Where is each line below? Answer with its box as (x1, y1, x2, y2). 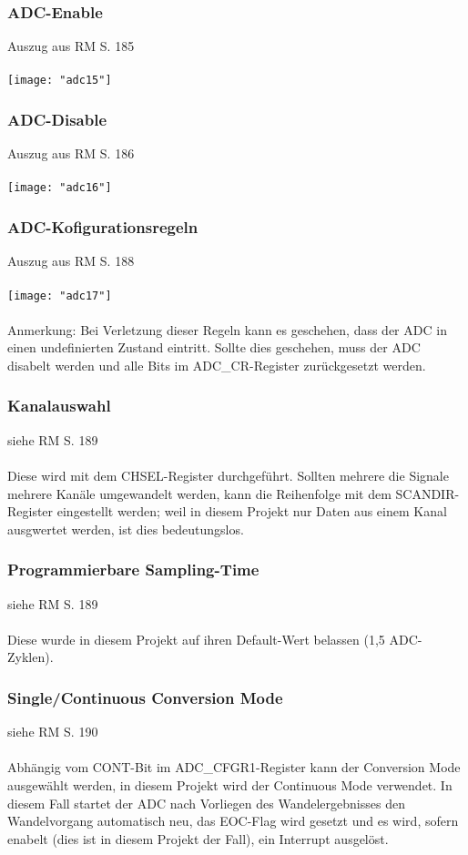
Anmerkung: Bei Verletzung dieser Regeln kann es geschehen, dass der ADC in (7, 320, 447, 339)
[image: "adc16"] (7, 181, 112, 195)
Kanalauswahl (7, 394, 111, 417)
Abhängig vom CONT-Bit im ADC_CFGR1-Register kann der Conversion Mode (7, 758, 461, 777)
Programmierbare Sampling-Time (7, 558, 259, 581)
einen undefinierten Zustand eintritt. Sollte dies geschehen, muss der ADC (7, 338, 421, 357)
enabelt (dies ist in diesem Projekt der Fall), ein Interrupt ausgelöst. (7, 829, 389, 848)
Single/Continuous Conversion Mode (7, 686, 283, 708)
